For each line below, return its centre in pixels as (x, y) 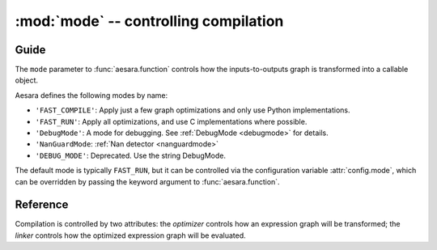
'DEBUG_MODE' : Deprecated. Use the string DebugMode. (131, 155)
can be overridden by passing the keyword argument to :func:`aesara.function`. (147, 181)
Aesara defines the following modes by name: (91, 95)
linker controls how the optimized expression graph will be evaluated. (130, 235)
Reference (42, 205)
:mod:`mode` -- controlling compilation (149, 21)
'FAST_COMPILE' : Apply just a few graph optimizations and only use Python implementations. (193, 110)
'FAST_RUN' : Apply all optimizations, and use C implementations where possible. (171, 121)
